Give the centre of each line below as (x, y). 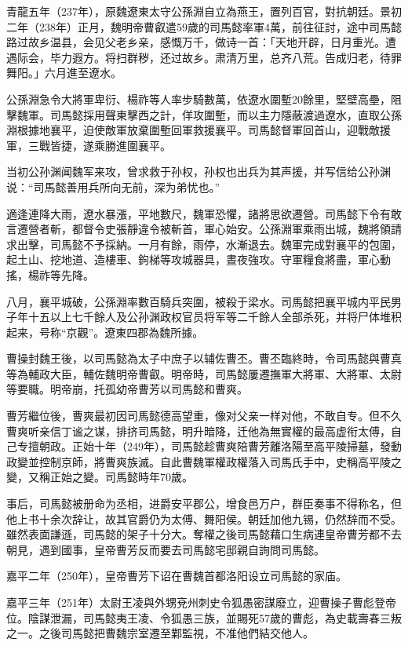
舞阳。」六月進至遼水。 (64, 73)
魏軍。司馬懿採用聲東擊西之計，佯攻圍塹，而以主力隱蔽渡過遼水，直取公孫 (209, 114)
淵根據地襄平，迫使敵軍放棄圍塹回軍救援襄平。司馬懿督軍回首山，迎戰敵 (193, 130)
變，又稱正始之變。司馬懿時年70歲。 (100, 477)
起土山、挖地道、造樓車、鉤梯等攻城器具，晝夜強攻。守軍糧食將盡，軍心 (193, 259)
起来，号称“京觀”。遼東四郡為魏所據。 (105, 332)
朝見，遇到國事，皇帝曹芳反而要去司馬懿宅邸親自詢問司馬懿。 (166, 549)
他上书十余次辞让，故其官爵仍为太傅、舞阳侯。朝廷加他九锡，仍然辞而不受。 (204, 518)
